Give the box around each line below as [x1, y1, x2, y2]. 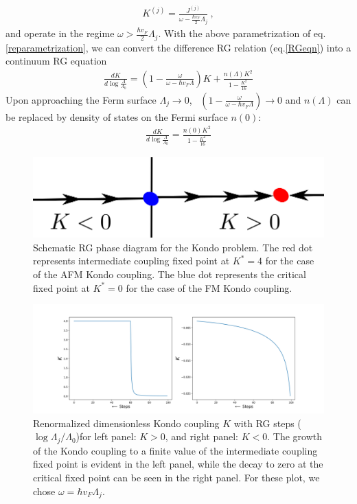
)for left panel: [76, 429, 137, 444]
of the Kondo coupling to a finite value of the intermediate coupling [33, 443, 318, 457]
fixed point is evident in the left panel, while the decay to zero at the [33, 457, 323, 471]
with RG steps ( [233, 415, 301, 430]
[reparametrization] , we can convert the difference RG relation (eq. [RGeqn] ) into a [5, 40, 352, 54]
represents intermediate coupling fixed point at [33, 253, 230, 268]
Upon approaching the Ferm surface [5, 92, 157, 106]
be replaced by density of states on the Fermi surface [5, 109, 228, 124]
